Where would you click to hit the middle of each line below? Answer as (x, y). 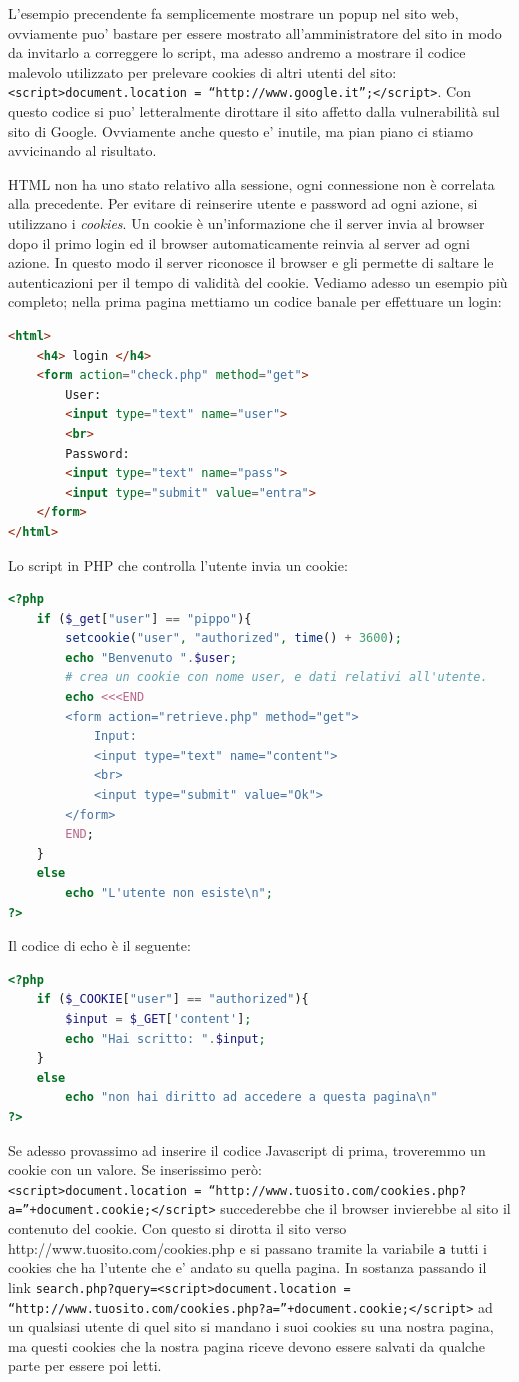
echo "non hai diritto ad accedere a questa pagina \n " (251, 1097)
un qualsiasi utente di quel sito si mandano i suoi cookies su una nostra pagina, (251, 1326)
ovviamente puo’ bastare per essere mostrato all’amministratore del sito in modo (255, 32)
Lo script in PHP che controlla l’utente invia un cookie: (178, 564)
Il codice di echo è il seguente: (99, 945)
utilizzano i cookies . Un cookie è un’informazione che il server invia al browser (246, 223)
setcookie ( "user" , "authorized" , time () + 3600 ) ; (233, 638)
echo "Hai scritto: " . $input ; (165, 1038)
